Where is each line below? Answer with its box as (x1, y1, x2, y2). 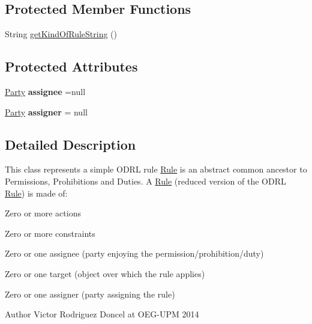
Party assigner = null (5, 105, 88, 118)
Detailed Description (5, 135, 136, 153)
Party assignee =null (5, 85, 86, 97)
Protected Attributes (5, 57, 138, 76)
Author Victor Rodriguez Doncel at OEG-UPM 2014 (5, 308, 199, 320)
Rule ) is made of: (5, 186, 68, 199)
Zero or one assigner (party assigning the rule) (5, 287, 175, 300)
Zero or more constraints (5, 227, 95, 239)
